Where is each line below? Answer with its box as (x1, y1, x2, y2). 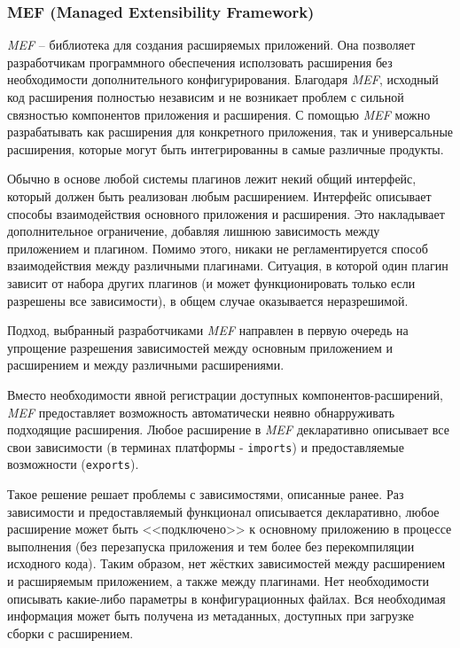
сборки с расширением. (7, 623, 134, 642)
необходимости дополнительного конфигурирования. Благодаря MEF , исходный (7, 70, 439, 89)
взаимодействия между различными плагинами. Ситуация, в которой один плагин (7, 256, 448, 275)
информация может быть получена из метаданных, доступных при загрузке (7, 606, 414, 625)
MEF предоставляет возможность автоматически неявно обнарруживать (7, 402, 395, 421)
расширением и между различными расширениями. (7, 355, 285, 374)
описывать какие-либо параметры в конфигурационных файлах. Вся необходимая (7, 589, 446, 607)
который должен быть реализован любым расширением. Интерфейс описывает (7, 186, 432, 205)
